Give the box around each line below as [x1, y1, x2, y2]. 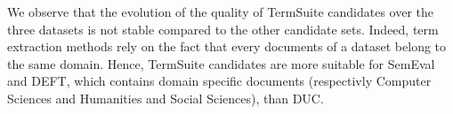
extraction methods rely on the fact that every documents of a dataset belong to [7, 37, 447, 56]
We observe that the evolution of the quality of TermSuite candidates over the [7, 3, 433, 20]
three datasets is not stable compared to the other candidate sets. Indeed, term [7, 19, 439, 38]
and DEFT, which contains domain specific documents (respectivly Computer [7, 72, 432, 90]
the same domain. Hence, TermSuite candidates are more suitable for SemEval [7, 54, 435, 72]
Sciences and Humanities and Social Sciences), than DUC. [7, 88, 324, 107]
